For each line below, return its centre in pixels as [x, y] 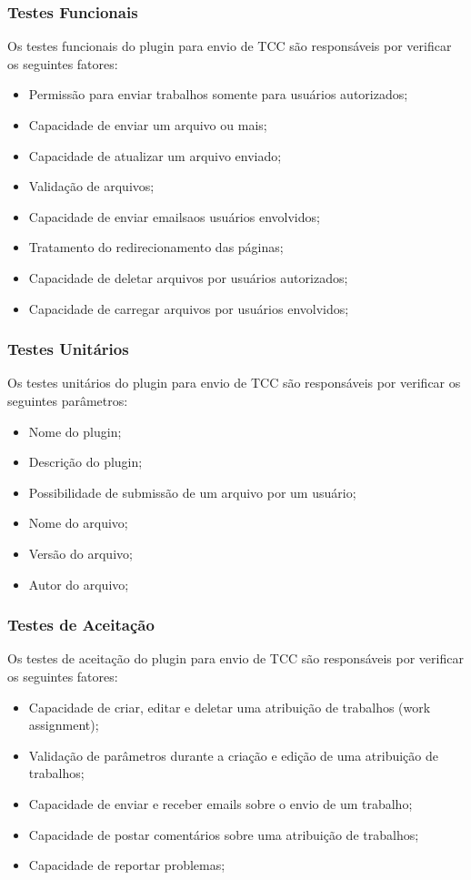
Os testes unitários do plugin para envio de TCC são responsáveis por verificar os [234, 383]
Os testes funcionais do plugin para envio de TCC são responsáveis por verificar [230, 46]
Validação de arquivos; [91, 186]
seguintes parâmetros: [68, 400]
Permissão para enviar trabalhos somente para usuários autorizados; [218, 94]
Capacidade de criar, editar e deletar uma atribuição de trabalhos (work [230, 707]
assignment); [64, 725]
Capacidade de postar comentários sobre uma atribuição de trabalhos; [224, 834]
